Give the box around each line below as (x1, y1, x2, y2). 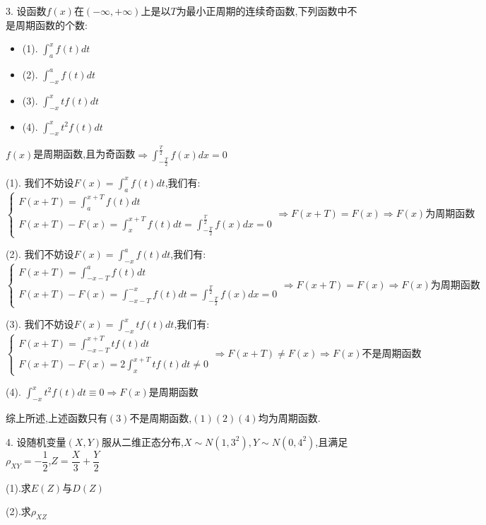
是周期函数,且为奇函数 (33, 146, 136, 161)
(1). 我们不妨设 (6, 175, 74, 189)
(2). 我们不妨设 (6, 247, 74, 261)
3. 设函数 (6, 4, 47, 18)
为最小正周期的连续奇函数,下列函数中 (176, 4, 348, 18)
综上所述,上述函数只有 (6, 411, 107, 425)
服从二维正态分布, (102, 434, 184, 449)
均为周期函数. (258, 411, 321, 425)
